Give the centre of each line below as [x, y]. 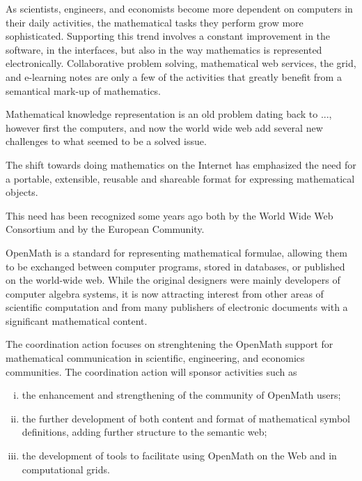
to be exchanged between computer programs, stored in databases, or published [175, 266]
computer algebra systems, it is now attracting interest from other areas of [165, 293]
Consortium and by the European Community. [105, 229]
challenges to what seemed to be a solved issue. [106, 141]
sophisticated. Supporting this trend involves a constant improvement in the [168, 36]
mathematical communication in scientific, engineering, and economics [155, 358]
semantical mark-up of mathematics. [84, 90]
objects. [22, 192]
